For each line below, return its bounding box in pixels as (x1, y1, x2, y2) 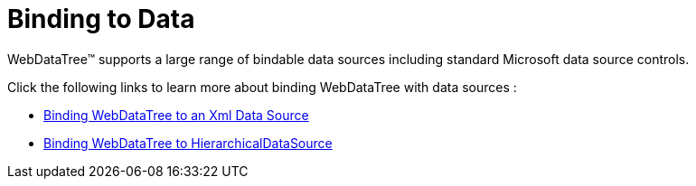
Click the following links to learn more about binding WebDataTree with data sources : (7, 79, 517, 95)
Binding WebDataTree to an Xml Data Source (43, 107, 309, 123)
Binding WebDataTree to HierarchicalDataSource (43, 135, 333, 151)
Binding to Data (7, 4, 195, 34)
